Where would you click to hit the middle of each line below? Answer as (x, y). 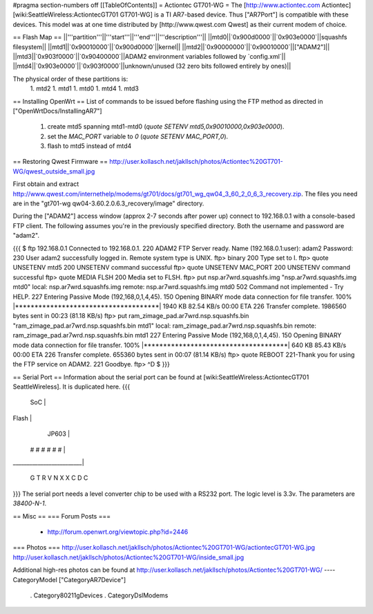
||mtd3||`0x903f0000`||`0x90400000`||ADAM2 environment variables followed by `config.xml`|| (149, 56)
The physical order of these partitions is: (70, 79)
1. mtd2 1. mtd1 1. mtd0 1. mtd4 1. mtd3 (85, 89)
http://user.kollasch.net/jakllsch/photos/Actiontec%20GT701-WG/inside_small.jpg (128, 557)
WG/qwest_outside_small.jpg (54, 171)
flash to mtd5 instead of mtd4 (89, 146)
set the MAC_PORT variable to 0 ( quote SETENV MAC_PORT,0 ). (138, 136)
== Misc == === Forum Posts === (62, 516)
